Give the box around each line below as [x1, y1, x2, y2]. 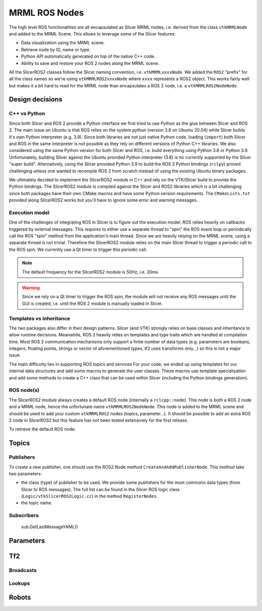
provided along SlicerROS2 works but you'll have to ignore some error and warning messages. [9, 197, 198, 203]
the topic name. [21, 500, 53, 506]
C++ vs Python [9, 110, 46, 117]
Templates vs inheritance [9, 315, 70, 322]
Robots [9, 594, 31, 602]
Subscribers [9, 512, 39, 519]
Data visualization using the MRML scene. [21, 40, 105, 46]
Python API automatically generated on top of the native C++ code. [21, 53, 155, 59]
